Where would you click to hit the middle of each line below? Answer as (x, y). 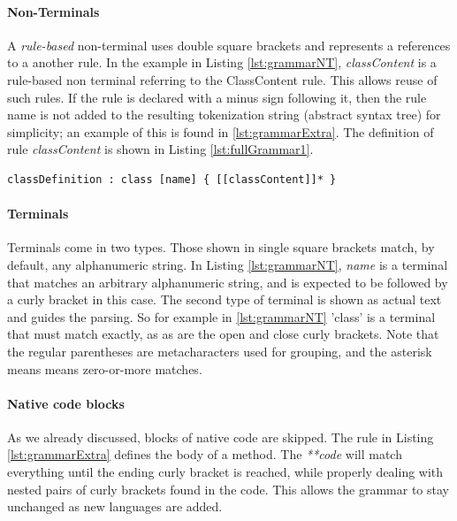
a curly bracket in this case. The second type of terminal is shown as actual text (225, 299)
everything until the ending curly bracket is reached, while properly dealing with (225, 472)
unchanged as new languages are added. (115, 506)
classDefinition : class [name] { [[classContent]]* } (172, 179)
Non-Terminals (53, 11)
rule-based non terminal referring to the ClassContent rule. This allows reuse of (222, 79)
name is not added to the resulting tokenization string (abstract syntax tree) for (224, 115)
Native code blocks (66, 403)
